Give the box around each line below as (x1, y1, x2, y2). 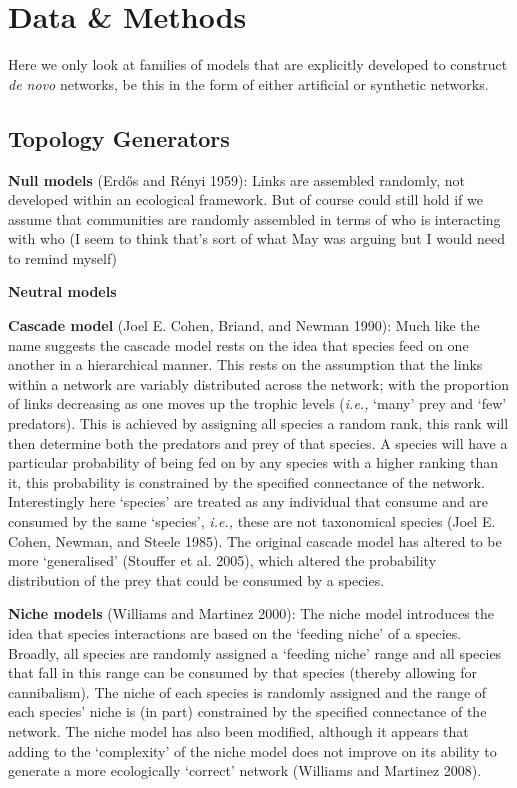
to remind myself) (8, 247, 118, 268)
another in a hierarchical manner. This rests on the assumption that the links (8, 354, 483, 375)
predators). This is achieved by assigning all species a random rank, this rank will (8, 413, 509, 434)
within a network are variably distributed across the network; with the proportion (8, 373, 510, 394)
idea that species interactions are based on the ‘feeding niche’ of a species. (8, 622, 462, 643)
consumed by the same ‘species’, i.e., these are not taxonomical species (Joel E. (8, 511, 496, 532)
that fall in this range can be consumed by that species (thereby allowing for (8, 662, 478, 683)
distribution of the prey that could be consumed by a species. (8, 569, 385, 590)
